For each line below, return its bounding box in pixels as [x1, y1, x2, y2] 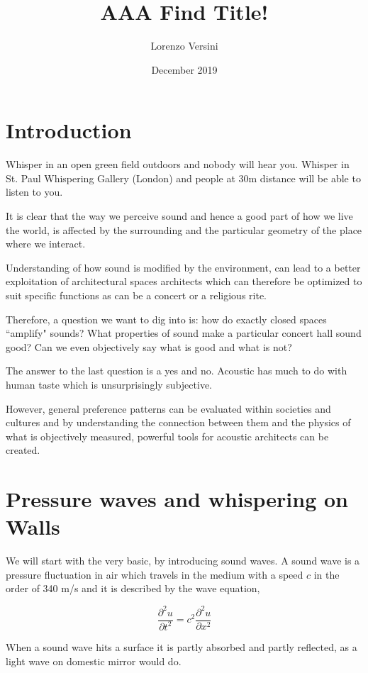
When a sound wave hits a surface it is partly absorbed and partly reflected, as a [6, 639, 357, 654]
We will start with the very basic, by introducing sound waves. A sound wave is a [6, 553, 360, 568]
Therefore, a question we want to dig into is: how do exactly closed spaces [6, 311, 327, 326]
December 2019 [151, 62, 218, 77]
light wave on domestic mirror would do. [6, 653, 182, 668]
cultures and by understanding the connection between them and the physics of [6, 415, 351, 430]
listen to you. [6, 184, 63, 199]
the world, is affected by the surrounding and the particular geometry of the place [6, 222, 362, 237]
